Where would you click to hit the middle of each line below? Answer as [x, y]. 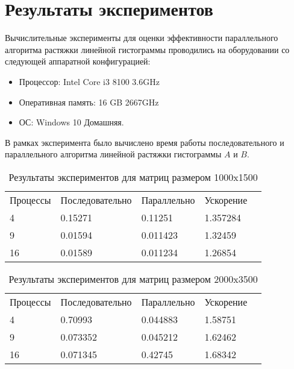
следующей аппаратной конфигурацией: [78, 61]
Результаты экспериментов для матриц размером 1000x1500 [133, 177]
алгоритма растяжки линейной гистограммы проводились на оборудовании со [147, 49]
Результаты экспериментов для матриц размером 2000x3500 [133, 279]
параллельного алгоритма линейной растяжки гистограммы [113, 154]
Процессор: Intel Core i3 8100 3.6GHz [89, 81]
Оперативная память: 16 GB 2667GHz [89, 102]
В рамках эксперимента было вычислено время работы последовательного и [145, 142]
